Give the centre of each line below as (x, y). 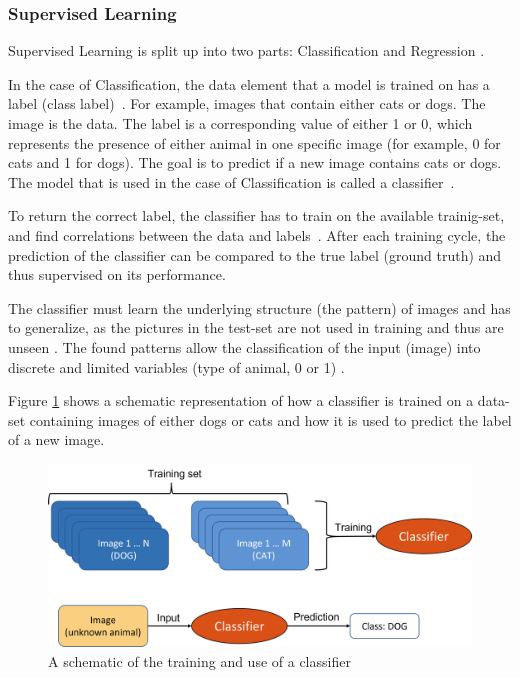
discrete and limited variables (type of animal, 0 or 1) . (176, 366)
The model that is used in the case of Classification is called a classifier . (231, 181)
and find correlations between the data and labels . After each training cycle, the (257, 234)
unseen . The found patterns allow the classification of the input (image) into (244, 346)
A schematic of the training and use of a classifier (199, 660)
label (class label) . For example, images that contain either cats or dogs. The (247, 103)
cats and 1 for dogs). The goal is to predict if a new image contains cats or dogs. (255, 162)
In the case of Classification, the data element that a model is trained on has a (249, 83)
